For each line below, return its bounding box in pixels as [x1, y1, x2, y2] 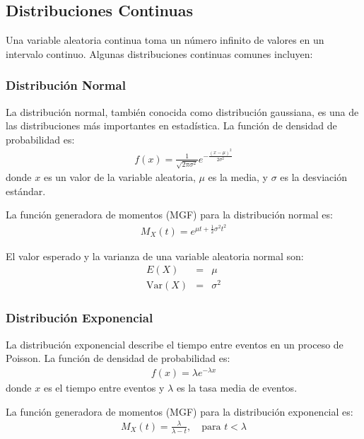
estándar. [6, 183, 46, 198]
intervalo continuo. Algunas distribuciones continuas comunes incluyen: [6, 46, 313, 61]
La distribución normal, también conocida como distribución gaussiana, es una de [6, 104, 359, 119]
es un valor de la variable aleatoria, [43, 170, 196, 185]
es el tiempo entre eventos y [43, 380, 165, 394]
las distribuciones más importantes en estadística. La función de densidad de [6, 118, 337, 133]
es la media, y [208, 170, 269, 185]
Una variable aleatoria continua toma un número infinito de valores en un [6, 33, 324, 47]
